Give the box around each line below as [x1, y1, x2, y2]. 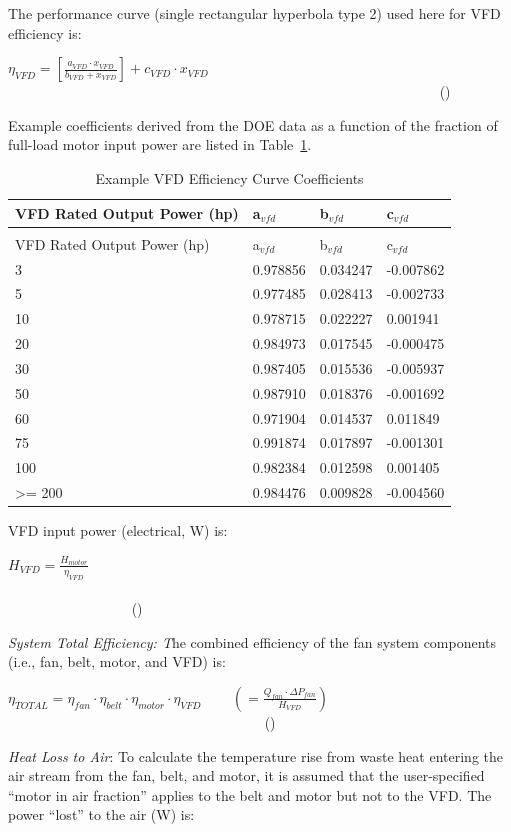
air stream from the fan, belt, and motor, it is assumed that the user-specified [8, 765, 485, 786]
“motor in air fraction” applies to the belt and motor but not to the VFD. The [8, 784, 492, 805]
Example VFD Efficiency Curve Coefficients [95, 167, 364, 188]
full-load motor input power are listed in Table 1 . [8, 134, 312, 155]
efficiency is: [8, 22, 82, 43]
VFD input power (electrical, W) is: [8, 520, 228, 541]
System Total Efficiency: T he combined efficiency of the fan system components [8, 631, 497, 652]
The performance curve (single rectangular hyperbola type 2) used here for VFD [8, 3, 501, 23]
